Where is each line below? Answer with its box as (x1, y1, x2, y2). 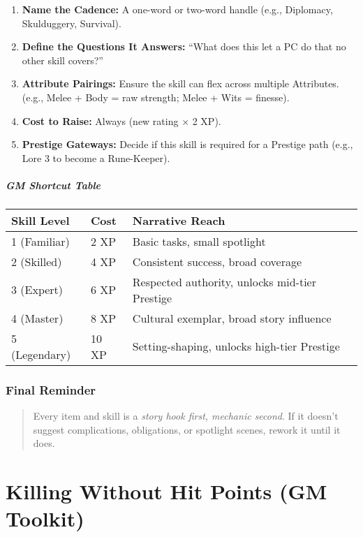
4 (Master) (11, 309, 64, 326)
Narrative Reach (132, 212, 225, 228)
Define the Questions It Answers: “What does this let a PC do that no (22, 39, 346, 54)
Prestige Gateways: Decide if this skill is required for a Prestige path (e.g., (22, 137, 353, 152)
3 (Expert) (11, 281, 64, 298)
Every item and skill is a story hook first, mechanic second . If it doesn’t (33, 409, 339, 423)
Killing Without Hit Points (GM (6, 477, 327, 506)
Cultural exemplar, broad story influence (132, 309, 332, 326)
